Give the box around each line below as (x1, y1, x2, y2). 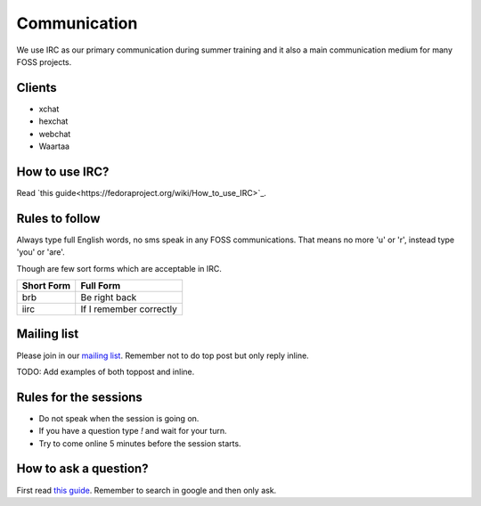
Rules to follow (16, 210, 101, 226)
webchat (38, 128, 71, 139)
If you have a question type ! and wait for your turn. (38, 426, 227, 437)
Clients (16, 80, 57, 95)
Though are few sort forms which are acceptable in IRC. (16, 263, 223, 273)
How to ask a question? (16, 461, 149, 477)
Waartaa (38, 141, 70, 151)
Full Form (80, 280, 121, 291)
